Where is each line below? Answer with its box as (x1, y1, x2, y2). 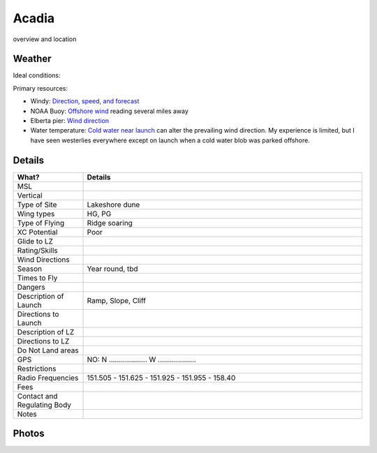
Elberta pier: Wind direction (30, 117, 110, 125)
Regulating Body (17, 400, 72, 410)
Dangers (17, 282, 45, 292)
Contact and (17, 391, 58, 401)
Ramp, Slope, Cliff (87, 295, 147, 305)
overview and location (13, 35, 77, 43)
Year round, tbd (87, 264, 139, 274)
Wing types (17, 209, 55, 218)
